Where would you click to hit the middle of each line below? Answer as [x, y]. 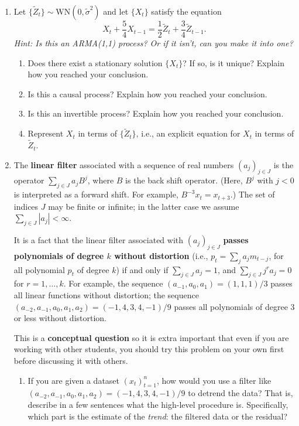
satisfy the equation [186, 11]
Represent [46, 133]
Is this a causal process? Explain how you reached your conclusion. [147, 93]
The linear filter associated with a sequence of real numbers [124, 164]
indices [26, 206]
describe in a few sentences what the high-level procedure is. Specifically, [158, 405]
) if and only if [142, 269]
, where [101, 180]
